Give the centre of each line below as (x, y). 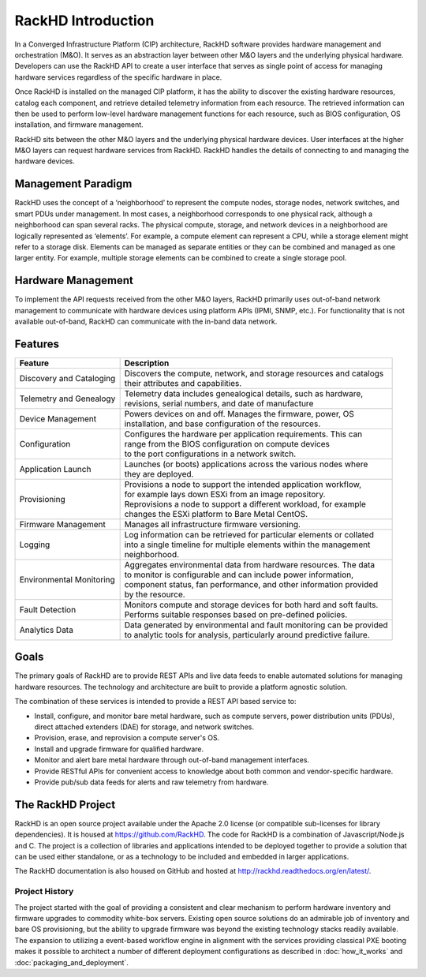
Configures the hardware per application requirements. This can (243, 434)
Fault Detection (48, 609)
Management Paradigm (73, 184)
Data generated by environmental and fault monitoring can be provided (256, 625)
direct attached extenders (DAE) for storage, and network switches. (144, 727)
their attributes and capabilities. (183, 383)
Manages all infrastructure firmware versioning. (213, 524)
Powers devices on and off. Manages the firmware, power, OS (239, 414)
